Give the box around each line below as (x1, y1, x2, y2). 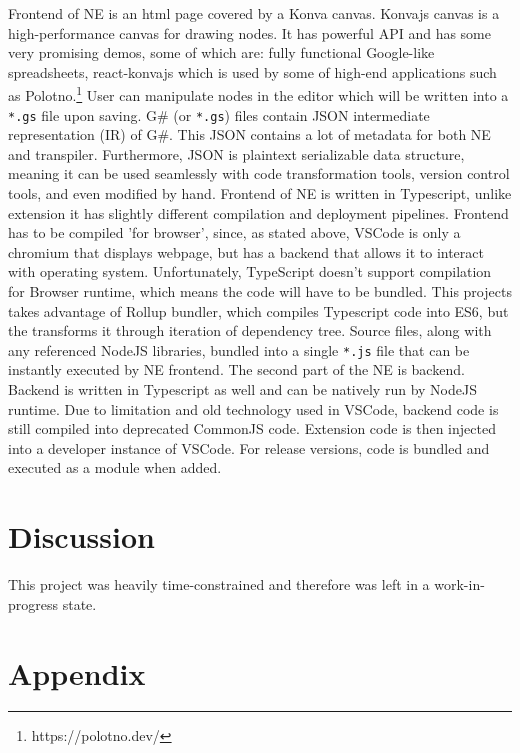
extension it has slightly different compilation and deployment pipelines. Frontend (8, 202, 509, 223)
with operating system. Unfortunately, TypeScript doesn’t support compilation (8, 261, 492, 282)
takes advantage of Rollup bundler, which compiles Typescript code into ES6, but (8, 300, 509, 321)
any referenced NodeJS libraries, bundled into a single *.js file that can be (8, 339, 470, 360)
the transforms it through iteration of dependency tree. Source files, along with (8, 320, 492, 341)
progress (8, 593, 59, 614)
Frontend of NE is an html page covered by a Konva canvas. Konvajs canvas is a (8, 3, 500, 23)
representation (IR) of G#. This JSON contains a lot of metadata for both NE (8, 124, 491, 145)
